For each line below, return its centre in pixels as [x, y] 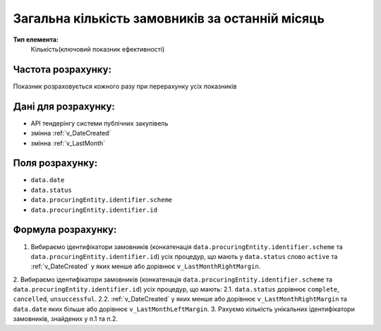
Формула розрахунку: [65, 230]
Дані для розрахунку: [64, 106]
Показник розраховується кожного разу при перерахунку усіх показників [125, 86]
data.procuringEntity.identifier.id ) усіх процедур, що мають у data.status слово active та [184, 256]
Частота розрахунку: [62, 70]
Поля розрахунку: [55, 163]
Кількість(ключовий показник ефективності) [98, 49]
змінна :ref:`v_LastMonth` [68, 143]
